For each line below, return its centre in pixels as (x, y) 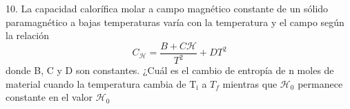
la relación (28, 35)
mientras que (250, 83)
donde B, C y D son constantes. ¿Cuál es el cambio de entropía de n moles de (170, 70)
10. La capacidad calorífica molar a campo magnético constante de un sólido (167, 8)
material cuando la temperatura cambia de (96, 83)
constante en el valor (49, 97)
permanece (320, 83)
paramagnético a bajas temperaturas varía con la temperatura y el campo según (175, 22)
